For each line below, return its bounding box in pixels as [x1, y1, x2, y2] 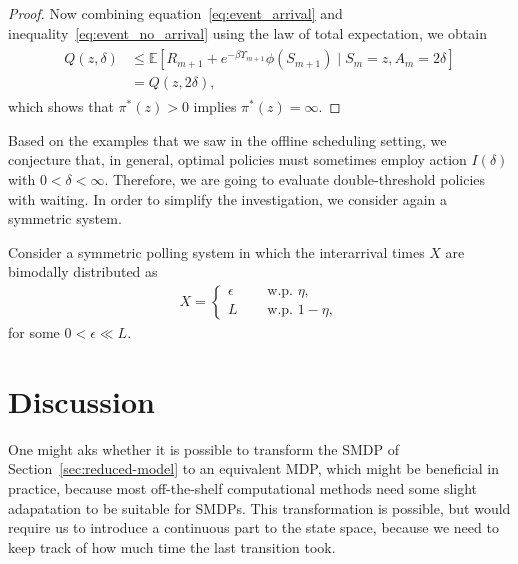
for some [8, 322, 60, 343]
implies [193, 96, 237, 117]
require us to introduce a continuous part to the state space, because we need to [8, 517, 499, 538]
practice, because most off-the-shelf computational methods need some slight [8, 477, 478, 498]
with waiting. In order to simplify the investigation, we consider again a [8, 188, 448, 209]
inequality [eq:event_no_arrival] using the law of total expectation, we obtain [8, 22, 487, 43]
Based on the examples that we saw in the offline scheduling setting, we [8, 129, 447, 150]
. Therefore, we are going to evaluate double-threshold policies [104, 169, 486, 190]
